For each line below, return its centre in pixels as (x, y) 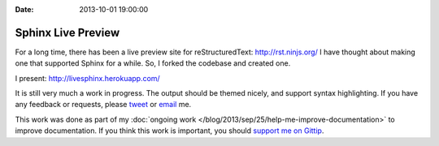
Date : (24, 9)
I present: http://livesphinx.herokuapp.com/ (87, 78)
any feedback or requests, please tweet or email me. (103, 105)
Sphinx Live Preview (67, 32)
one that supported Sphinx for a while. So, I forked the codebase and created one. (153, 63)
